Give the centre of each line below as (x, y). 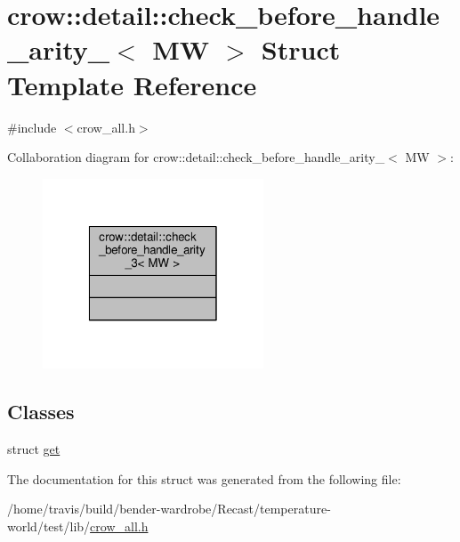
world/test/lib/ (49, 526)
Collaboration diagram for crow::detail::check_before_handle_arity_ (196, 157)
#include (32, 127)
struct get (34, 448)
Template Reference (132, 84)
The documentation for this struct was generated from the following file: (204, 478)
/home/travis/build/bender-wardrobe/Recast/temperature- (169, 509)
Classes (41, 412)
